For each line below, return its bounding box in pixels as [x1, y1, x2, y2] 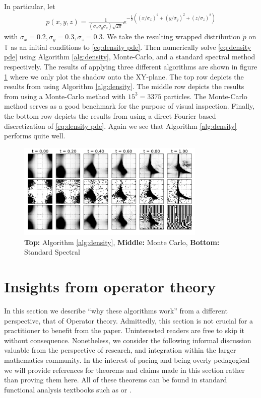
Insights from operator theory [4, 276, 216, 296]
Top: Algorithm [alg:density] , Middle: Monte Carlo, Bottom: [24, 236, 220, 247]
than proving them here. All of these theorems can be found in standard [4, 374, 227, 385]
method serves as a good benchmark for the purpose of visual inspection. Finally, [4, 101, 255, 111]
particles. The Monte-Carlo [163, 91, 247, 101]
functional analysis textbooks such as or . [4, 384, 132, 394]
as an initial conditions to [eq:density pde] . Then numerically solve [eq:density [11, 41, 251, 52]
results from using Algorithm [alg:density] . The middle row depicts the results [4, 81, 244, 92]
